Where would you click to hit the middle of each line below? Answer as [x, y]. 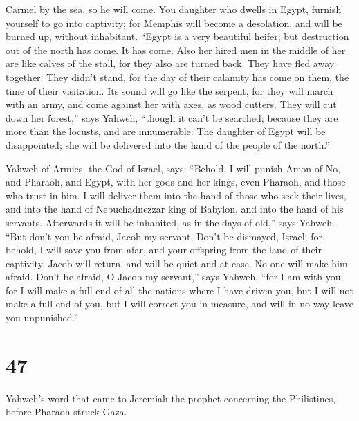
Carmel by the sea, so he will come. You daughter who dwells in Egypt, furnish [174, 9]
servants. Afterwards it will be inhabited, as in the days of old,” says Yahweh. [170, 222]
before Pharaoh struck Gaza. [66, 412]
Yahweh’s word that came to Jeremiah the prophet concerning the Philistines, [171, 398]
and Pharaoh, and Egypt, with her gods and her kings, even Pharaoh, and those [176, 182]
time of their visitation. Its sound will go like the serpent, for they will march [169, 90]
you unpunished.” [42, 317]
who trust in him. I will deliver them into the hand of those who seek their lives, [176, 195]
